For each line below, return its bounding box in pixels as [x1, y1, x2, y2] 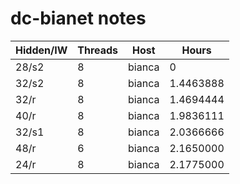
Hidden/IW [15, 43, 68, 57]
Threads [77, 43, 119, 57]
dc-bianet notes [10, 7, 147, 30]
